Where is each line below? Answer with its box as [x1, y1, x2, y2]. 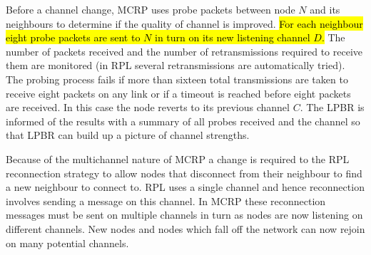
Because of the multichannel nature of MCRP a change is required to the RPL [6, 151, 350, 166]
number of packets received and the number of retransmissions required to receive [6, 43, 362, 58]
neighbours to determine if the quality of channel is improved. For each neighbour [6, 16, 363, 31]
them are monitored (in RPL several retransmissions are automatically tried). [6, 58, 345, 73]
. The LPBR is [300, 100, 365, 115]
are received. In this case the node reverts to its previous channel [6, 100, 290, 115]
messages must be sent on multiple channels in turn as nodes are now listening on [6, 207, 363, 222]
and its [310, 2, 340, 16]
